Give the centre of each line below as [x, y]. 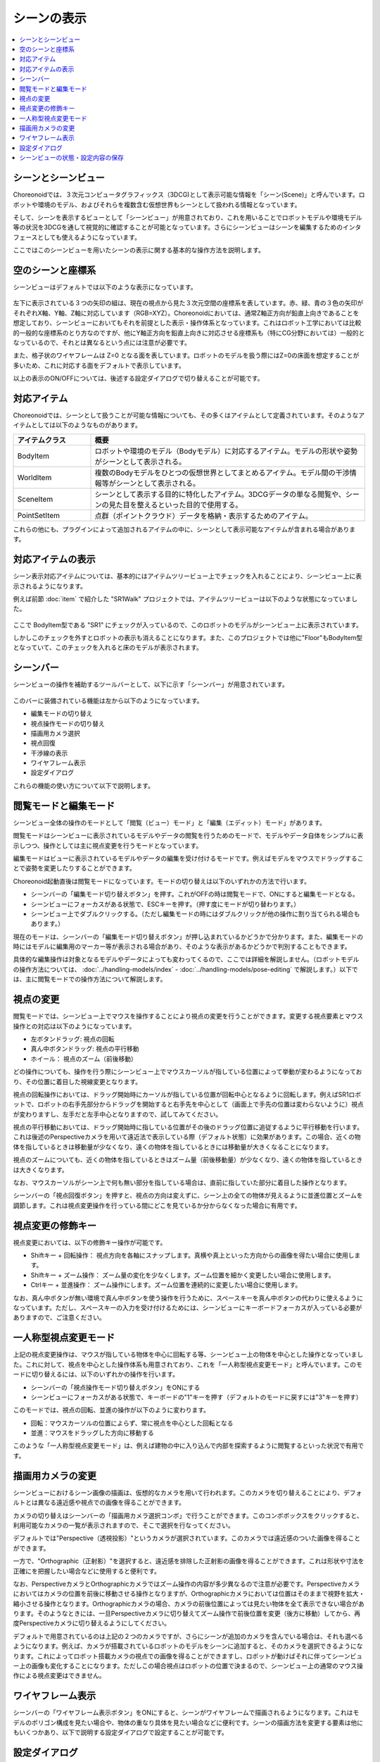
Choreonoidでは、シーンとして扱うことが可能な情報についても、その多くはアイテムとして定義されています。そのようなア [189, 415]
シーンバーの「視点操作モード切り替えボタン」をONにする [115, 1387]
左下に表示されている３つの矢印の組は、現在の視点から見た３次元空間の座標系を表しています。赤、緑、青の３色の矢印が [188, 303]
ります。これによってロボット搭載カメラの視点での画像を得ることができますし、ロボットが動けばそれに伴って [172, 1656]
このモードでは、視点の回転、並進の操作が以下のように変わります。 [112, 1410]
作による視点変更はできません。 [59, 1676]
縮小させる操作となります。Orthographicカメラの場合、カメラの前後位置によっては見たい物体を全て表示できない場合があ [189, 1603]
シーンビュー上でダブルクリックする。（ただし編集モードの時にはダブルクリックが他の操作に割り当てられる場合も [195, 913]
